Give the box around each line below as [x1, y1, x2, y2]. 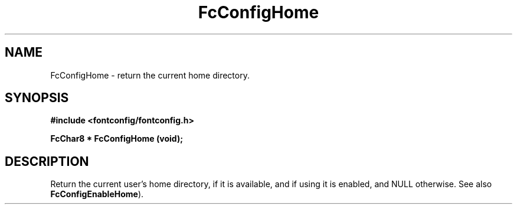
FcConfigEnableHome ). [50, 189, 144, 200]
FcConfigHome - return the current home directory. [50, 70, 250, 80]
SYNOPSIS [5, 90, 69, 106]
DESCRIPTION [5, 154, 89, 169]
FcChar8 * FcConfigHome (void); [50, 133, 183, 144]
